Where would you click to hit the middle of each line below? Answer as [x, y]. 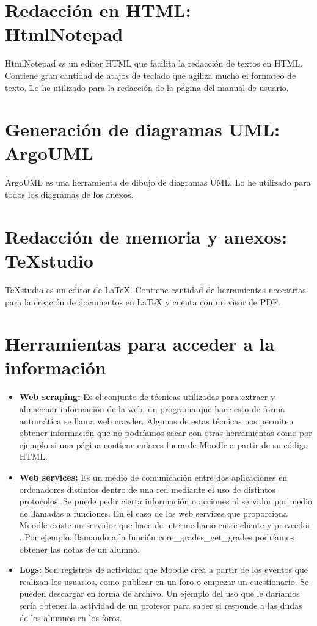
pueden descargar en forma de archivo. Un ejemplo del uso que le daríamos [159, 593]
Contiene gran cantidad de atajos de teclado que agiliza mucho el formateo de [151, 75]
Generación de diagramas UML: [143, 129]
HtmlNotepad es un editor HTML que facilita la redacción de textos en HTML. [154, 63]
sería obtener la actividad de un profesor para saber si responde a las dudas [161, 605]
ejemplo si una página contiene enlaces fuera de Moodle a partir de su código [163, 444]
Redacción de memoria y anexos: [146, 236]
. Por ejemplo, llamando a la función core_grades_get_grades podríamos [157, 537]
